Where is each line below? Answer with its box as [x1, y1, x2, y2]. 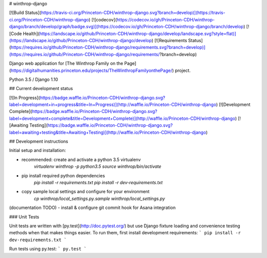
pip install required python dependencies [21, 172, 105, 178]
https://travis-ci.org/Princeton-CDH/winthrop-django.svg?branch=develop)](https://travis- [41, 10, 225, 16]
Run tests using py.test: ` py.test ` [9, 246, 87, 252]
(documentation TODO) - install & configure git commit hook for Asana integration [9, 205, 176, 210]
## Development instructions [9, 139, 69, 145]
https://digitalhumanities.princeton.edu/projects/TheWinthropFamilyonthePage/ [10, 67, 173, 73]
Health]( [23, 30, 40, 37]
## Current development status [9, 86, 73, 92]
